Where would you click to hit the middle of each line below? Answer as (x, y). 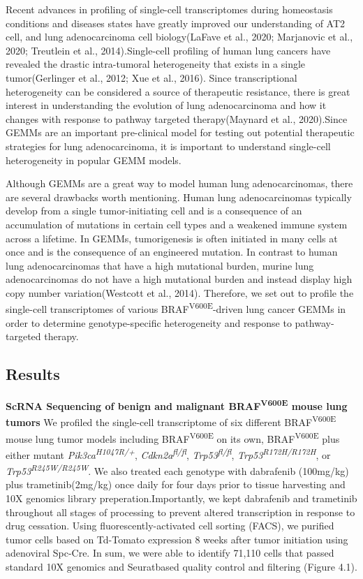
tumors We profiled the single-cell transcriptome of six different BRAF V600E (171, 421)
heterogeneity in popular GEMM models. (94, 160)
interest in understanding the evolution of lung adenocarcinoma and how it (166, 105)
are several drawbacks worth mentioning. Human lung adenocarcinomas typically (179, 197)
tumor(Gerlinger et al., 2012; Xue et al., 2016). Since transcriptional (151, 77)
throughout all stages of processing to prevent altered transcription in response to (180, 512)
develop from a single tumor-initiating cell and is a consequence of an (154, 211)
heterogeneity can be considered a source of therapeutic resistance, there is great (178, 91)
